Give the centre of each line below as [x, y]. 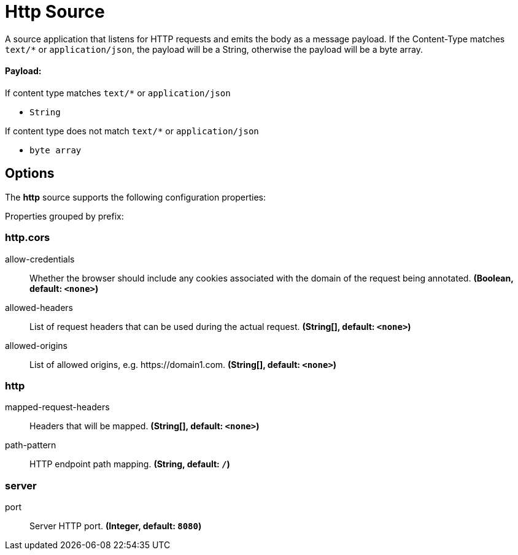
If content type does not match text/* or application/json [132, 131]
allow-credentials [40, 259]
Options [30, 174]
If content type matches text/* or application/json [118, 93]
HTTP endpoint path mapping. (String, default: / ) [130, 464]
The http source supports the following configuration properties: [135, 197]
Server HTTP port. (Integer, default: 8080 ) [116, 526]
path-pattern [31, 445]
